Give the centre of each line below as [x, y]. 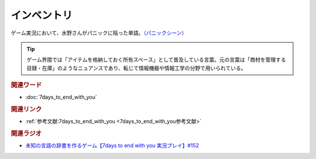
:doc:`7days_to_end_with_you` [61, 97]
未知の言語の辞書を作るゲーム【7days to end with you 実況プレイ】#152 [112, 146]
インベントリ [42, 15]
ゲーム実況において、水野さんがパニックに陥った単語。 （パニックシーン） [99, 33]
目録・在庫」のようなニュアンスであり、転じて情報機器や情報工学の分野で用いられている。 [136, 68]
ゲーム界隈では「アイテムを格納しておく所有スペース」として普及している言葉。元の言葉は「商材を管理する [156, 60]
